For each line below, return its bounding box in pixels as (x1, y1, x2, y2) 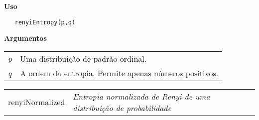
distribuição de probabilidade (73, 102, 171, 114)
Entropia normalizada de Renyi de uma (73, 90, 210, 102)
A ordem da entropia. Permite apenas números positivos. (20, 67, 219, 79)
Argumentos (4, 33, 47, 43)
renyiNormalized (8, 96, 65, 108)
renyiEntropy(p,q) (14, 18, 76, 26)
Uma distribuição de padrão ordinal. (20, 52, 147, 64)
